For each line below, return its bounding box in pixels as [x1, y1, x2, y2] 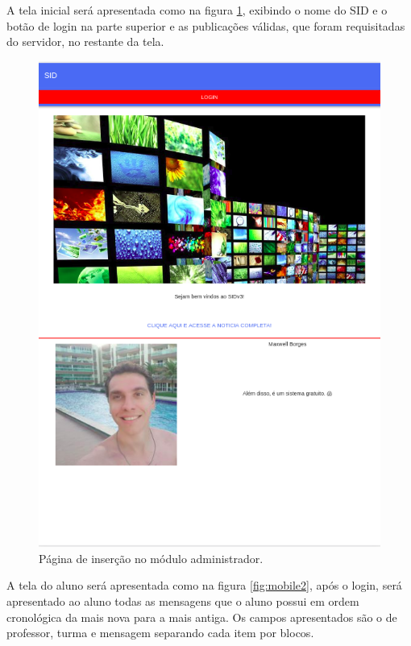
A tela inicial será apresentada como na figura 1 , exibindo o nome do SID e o [6, 2, 388, 18]
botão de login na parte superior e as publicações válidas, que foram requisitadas [6, 17, 405, 34]
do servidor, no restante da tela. [6, 33, 164, 50]
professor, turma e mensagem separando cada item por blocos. [6, 624, 314, 641]
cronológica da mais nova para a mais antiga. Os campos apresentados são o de [6, 608, 397, 625]
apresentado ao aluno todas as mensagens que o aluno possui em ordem [6, 593, 359, 610]
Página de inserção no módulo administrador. [39, 549, 264, 566]
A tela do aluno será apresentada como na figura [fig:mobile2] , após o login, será [6, 577, 402, 594]
